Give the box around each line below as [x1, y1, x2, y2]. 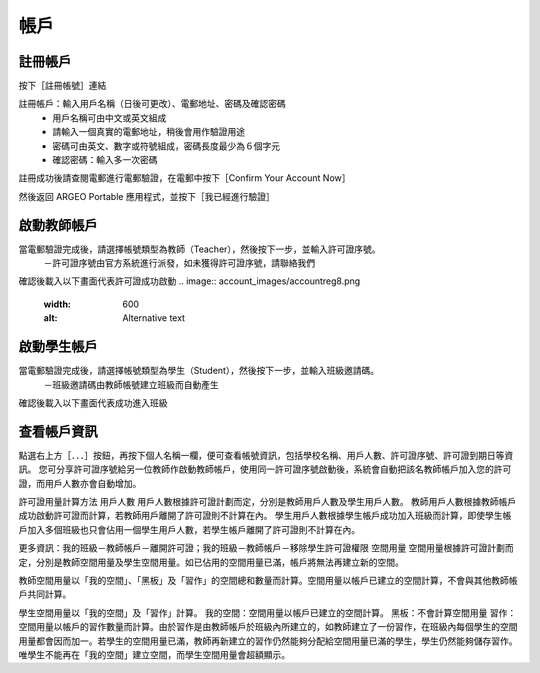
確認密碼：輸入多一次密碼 [52, 154, 158, 166]
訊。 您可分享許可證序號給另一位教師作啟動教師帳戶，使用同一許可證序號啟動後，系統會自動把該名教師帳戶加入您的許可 [18, 463, 512, 475]
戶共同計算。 [18, 588, 72, 600]
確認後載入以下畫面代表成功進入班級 [18, 396, 168, 409]
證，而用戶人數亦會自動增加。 [18, 477, 142, 489]
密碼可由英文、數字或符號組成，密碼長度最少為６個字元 [52, 140, 280, 152]
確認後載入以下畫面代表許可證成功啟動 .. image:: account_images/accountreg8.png [18, 275, 361, 287]
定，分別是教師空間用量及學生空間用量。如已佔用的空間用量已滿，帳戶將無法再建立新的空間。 [18, 556, 404, 568]
